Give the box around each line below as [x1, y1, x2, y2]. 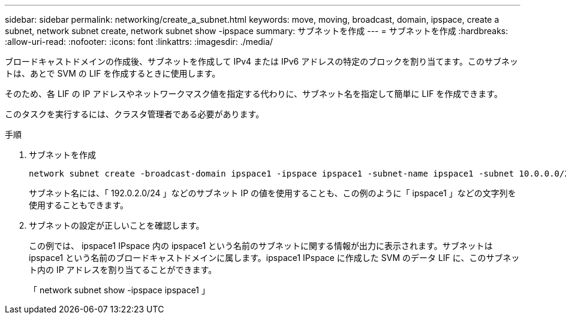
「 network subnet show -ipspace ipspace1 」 [29, 285, 210, 295]
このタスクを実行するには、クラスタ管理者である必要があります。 [5, 109, 264, 119]
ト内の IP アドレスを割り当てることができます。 [29, 265, 217, 275]
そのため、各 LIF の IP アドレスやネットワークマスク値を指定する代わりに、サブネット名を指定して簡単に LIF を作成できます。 [5, 89, 502, 99]
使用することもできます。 [29, 200, 129, 210]
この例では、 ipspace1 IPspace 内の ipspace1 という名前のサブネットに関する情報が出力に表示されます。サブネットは [29, 241, 493, 251]
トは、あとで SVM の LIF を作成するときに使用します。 [5, 68, 221, 78]
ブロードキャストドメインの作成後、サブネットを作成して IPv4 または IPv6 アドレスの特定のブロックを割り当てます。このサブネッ [5, 56, 519, 66]
